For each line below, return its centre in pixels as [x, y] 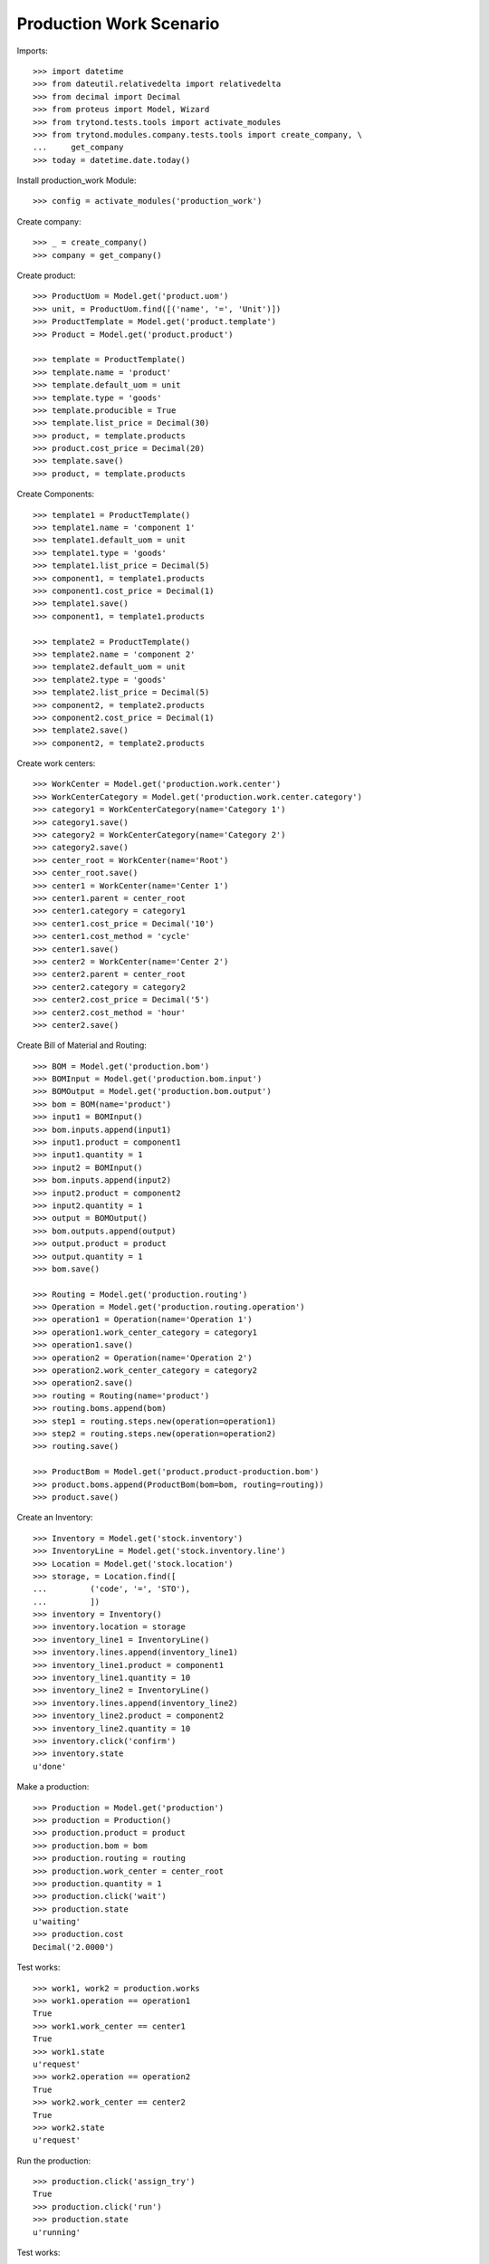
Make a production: [53, 1787]
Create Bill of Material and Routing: [81, 1045]
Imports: [33, 51]
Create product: [46, 275]
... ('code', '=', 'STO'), [112, 1589]
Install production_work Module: [77, 180]
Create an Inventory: [55, 1518]
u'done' [50, 1766]
